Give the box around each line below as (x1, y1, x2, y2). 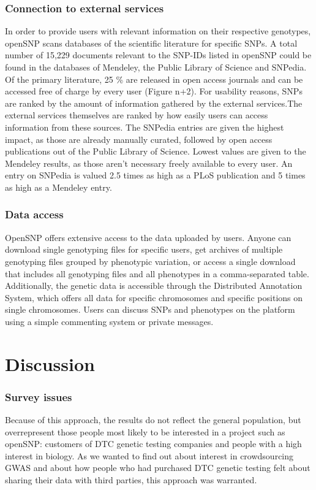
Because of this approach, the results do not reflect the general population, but (5, 413, 301, 426)
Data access (5, 207, 64, 222)
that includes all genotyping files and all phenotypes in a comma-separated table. (5, 267, 309, 280)
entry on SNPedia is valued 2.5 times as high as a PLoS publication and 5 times (5, 169, 306, 182)
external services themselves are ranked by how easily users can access (5, 109, 268, 121)
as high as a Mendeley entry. (5, 180, 112, 193)
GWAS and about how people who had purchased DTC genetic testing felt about (5, 461, 310, 474)
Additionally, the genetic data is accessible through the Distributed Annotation (5, 279, 303, 292)
